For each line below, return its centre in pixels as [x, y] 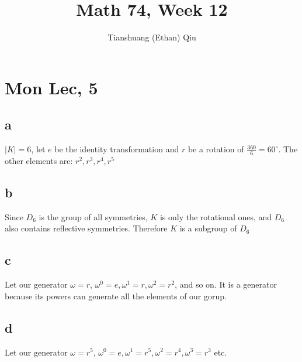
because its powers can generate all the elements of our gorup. [116, 296]
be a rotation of [216, 149]
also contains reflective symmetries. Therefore [86, 228]
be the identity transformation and [117, 149]
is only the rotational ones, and [216, 216]
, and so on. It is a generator [226, 284]
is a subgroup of [208, 228]
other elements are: [39, 160]
